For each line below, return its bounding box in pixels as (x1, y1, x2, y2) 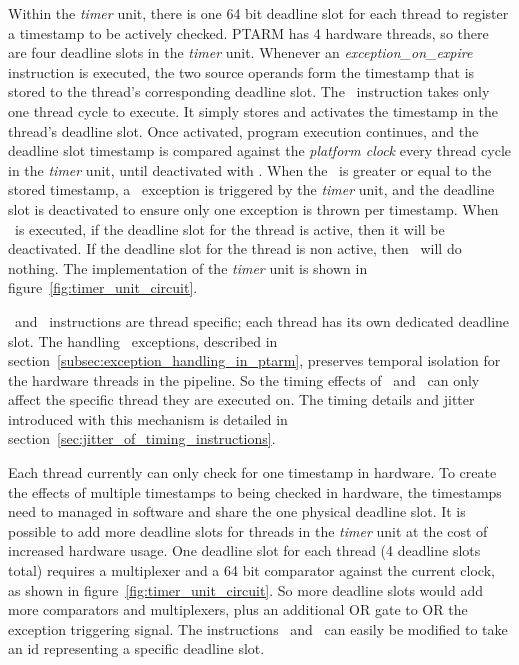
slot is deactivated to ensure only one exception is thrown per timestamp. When (8, 198, 499, 219)
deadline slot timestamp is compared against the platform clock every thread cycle (8, 140, 511, 161)
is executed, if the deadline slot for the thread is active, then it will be (14, 218, 445, 239)
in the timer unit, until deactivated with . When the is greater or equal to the (8, 159, 492, 180)
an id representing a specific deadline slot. (8, 638, 265, 659)
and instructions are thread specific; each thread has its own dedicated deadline (14, 310, 510, 331)
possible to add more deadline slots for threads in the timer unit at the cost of (8, 520, 488, 541)
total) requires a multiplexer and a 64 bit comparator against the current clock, (8, 560, 495, 581)
